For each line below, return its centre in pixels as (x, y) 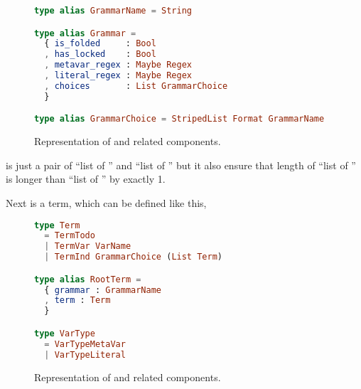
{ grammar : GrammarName (103, 290)
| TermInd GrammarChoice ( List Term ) (133, 257)
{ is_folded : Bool (100, 44)
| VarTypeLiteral (85, 355)
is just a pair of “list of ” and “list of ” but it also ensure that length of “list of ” (181, 165)
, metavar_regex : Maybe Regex (118, 65)
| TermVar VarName (88, 246)
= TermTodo (70, 236)
